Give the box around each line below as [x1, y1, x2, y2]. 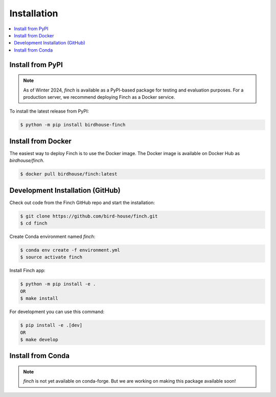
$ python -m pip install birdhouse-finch [20, 122, 126, 128]
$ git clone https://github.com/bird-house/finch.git [20, 213, 158, 219]
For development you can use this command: [9, 308, 105, 315]
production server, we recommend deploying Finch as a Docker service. [23, 94, 175, 100]
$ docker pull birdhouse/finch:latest [20, 171, 118, 177]
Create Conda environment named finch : [9, 233, 96, 240]
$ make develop [20, 337, 58, 342]
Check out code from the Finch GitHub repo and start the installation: [9, 200, 155, 206]
